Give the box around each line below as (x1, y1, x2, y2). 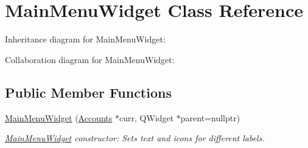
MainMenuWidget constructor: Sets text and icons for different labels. (5, 132, 265, 144)
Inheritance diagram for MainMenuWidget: (5, 33, 166, 45)
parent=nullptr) (180, 111, 240, 124)
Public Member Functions (5, 82, 172, 101)
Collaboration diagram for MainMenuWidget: (5, 53, 175, 66)
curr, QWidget (119, 111, 174, 124)
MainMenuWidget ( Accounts (5, 111, 113, 124)
